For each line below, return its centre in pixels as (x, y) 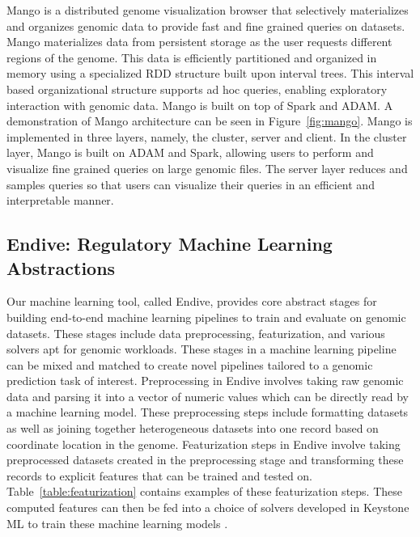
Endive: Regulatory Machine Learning (170, 244)
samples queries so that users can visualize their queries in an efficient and (191, 184)
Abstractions (61, 267)
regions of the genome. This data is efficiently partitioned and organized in (192, 57)
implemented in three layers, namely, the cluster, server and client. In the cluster (207, 136)
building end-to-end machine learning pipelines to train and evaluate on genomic (206, 317)
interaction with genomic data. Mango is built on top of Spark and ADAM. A (200, 105)
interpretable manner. (60, 200)
